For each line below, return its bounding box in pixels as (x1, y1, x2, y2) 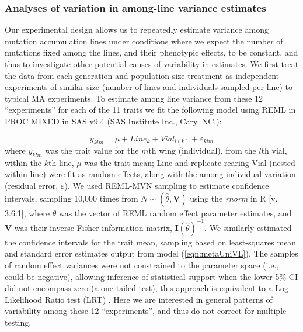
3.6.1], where (5, 206, 50, 219)
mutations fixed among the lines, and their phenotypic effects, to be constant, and (5, 46, 298, 58)
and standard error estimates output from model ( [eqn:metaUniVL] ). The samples (5, 247, 298, 260)
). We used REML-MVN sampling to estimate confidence (64, 179, 269, 192)
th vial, (261, 144, 287, 157)
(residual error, (5, 179, 58, 192)
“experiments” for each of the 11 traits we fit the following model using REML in (5, 103, 296, 116)
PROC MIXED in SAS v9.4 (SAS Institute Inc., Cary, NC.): (5, 115, 222, 127)
